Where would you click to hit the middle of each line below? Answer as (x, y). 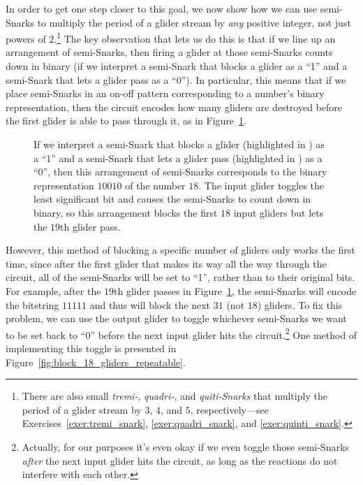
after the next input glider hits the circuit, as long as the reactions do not (180, 460)
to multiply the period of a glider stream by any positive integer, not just (194, 22)
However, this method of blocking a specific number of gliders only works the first (180, 250)
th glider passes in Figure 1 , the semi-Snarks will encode (235, 290)
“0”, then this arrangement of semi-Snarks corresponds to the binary (180, 172)
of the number (155, 185)
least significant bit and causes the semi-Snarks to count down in (172, 199)
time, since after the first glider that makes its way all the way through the (166, 263)
